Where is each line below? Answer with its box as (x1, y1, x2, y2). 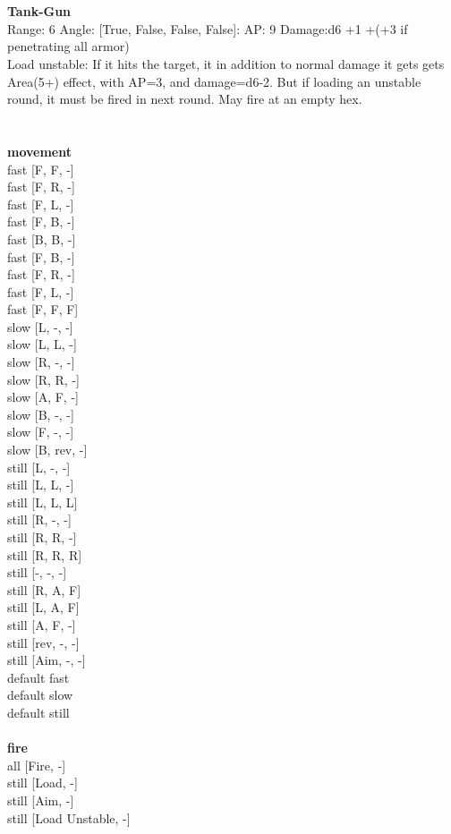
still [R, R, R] (7, 545, 82, 564)
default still (7, 702, 70, 721)
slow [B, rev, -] (7, 440, 88, 459)
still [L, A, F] (7, 598, 80, 617)
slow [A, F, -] (7, 387, 79, 406)
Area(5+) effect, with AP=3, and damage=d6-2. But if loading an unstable (7, 72, 421, 90)
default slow (7, 685, 73, 704)
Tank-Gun (7, 2, 72, 21)
